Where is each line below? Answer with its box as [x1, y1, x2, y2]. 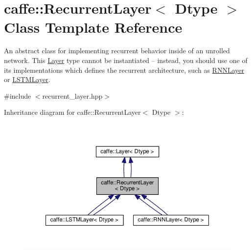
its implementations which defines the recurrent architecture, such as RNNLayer [4, 64, 244, 75]
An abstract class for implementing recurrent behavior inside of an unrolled [4, 45, 230, 56]
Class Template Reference [4, 17, 183, 37]
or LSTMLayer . [4, 74, 50, 84]
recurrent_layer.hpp [42, 90, 103, 101]
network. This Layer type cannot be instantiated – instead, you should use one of [4, 55, 248, 65]
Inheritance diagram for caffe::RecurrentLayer [4, 107, 141, 117]
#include [4, 90, 31, 101]
